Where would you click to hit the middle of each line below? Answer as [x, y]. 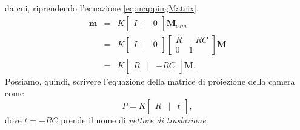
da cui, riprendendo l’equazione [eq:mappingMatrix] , [102, 8]
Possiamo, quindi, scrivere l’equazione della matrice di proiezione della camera [150, 81]
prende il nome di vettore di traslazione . [135, 119]
